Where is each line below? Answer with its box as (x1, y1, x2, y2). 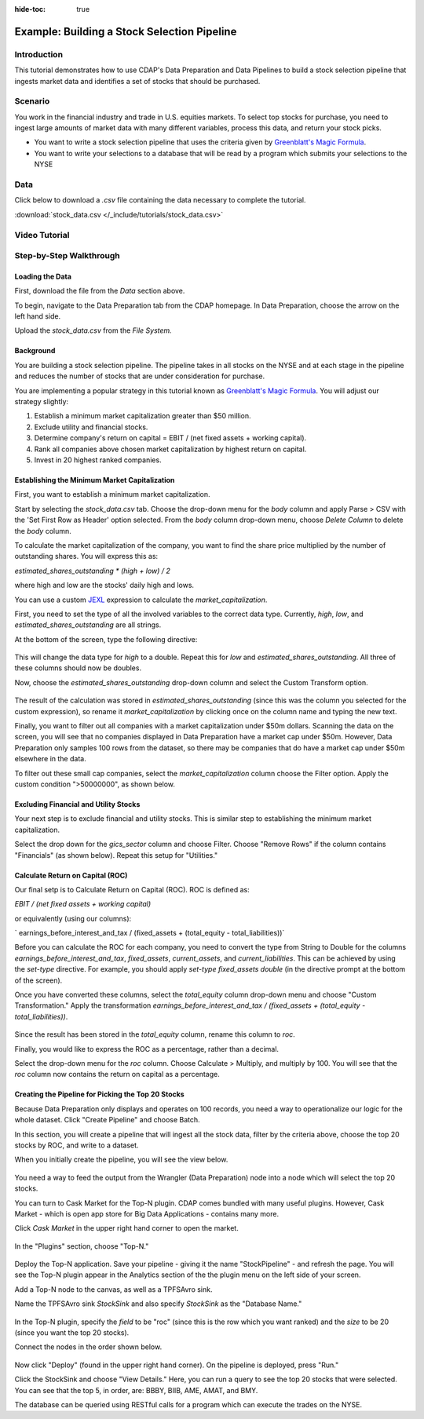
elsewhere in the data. (14, 754, 86, 764)
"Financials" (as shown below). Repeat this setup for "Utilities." (14, 850, 218, 859)
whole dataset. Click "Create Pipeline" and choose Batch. (14, 1115, 200, 1125)
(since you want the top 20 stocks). (14, 1328, 130, 1337)
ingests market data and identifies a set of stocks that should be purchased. (14, 76, 261, 86)
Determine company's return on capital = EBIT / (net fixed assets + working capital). (34, 433, 307, 443)
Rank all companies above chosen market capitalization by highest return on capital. (34, 444, 307, 454)
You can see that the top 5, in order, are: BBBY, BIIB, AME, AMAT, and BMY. (14, 1385, 258, 1395)
